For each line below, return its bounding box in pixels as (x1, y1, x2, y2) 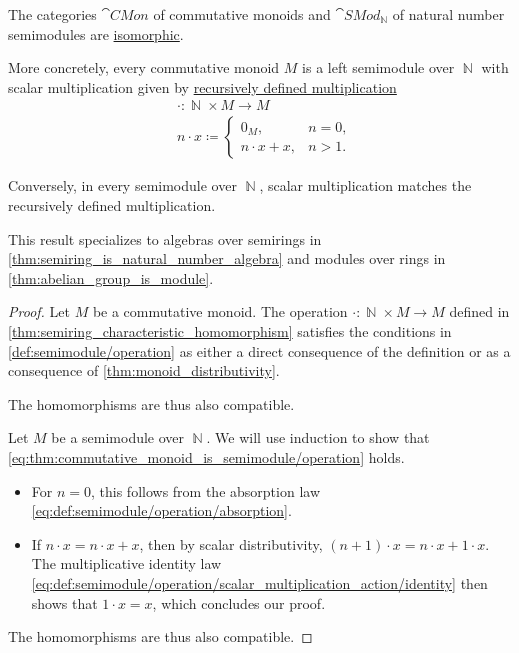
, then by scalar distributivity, (139, 533, 323, 554)
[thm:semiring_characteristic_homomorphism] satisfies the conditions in (8, 321, 452, 341)
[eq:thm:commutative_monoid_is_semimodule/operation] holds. (8, 446, 405, 467)
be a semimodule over (51, 427, 185, 448)
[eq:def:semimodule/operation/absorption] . (31, 500, 292, 521)
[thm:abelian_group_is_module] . (8, 267, 214, 288)
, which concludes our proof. (152, 592, 326, 613)
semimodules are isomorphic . (8, 23, 184, 44)
